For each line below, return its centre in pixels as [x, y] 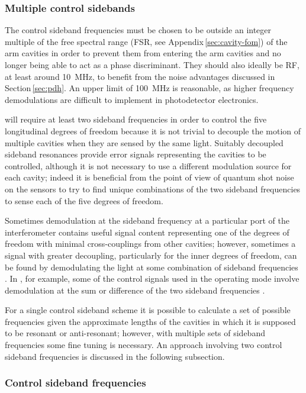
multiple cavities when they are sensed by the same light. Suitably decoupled [144, 142]
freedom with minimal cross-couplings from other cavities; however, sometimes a [150, 244]
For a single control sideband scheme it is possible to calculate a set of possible [148, 310]
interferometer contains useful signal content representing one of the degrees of [147, 232]
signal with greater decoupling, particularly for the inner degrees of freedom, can [151, 255]
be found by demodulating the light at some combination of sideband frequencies [152, 267]
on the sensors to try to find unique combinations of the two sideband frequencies [153, 189]
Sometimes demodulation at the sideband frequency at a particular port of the [147, 220]
